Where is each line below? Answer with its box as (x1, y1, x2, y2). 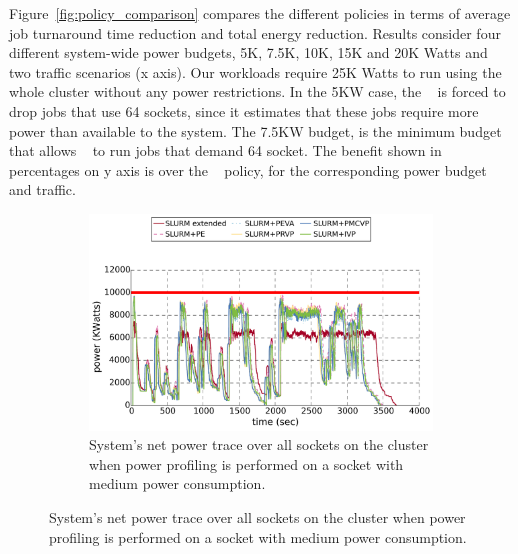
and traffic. (9, 179, 76, 200)
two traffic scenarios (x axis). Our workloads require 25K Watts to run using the (9, 61, 502, 82)
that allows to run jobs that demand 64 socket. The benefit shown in (9, 140, 442, 161)
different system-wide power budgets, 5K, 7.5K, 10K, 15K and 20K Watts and (9, 42, 488, 63)
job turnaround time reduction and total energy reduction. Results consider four (9, 22, 501, 43)
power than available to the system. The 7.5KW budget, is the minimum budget (9, 120, 502, 141)
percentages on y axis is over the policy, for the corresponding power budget (9, 159, 487, 180)
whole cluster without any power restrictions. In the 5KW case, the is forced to (9, 81, 506, 102)
